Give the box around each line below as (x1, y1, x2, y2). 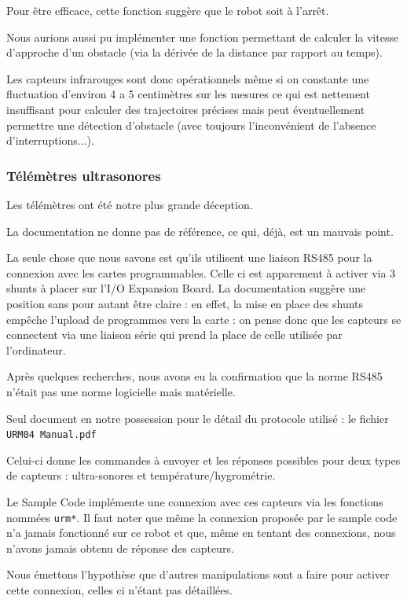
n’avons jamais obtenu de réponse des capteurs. (6, 539, 234, 556)
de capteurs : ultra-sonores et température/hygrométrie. (6, 467, 276, 484)
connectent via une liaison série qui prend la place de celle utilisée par (6, 326, 343, 343)
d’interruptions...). (6, 132, 94, 149)
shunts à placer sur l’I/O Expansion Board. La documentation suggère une (6, 280, 366, 296)
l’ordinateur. (6, 341, 66, 358)
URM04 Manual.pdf (6, 429, 97, 441)
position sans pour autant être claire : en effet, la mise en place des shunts (6, 295, 364, 311)
